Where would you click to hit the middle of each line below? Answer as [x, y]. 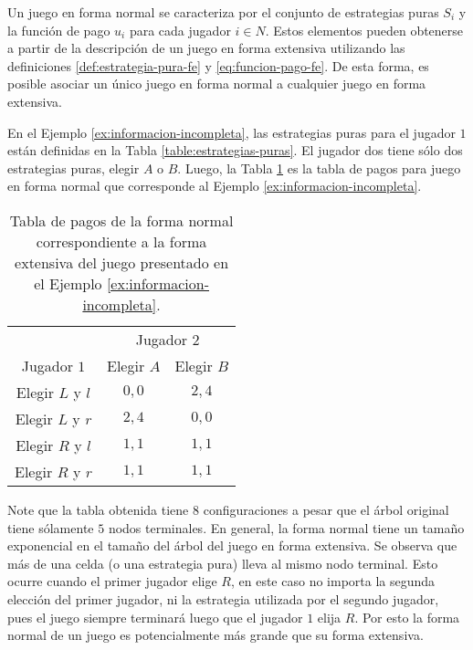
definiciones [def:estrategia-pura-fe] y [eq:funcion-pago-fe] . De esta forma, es [218, 65]
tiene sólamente [51, 527]
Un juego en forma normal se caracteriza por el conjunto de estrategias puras [223, 12]
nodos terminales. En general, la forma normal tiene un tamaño [286, 527]
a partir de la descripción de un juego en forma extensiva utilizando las [206, 48]
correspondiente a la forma [121, 241]
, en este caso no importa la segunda [333, 581]
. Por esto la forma [407, 617]
